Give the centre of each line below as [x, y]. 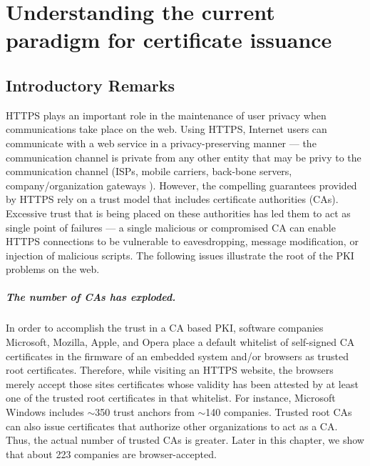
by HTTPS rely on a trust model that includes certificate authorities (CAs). [172, 199]
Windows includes [45, 412]
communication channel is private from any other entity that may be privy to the [184, 157]
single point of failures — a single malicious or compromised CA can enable [171, 227]
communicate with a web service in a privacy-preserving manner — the [161, 143]
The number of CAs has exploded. [91, 297]
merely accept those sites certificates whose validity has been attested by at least [182, 383]
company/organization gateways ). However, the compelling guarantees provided [181, 185]
